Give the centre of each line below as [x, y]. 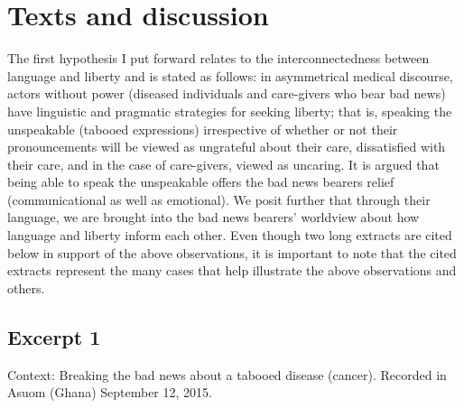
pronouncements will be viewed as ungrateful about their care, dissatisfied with [227, 147]
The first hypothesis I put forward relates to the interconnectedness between [218, 58]
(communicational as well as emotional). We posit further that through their [219, 199]
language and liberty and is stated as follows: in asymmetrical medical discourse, [230, 75]
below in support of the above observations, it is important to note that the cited [232, 252]
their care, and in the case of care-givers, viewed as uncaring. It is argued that [223, 164]
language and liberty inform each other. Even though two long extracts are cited [230, 235]
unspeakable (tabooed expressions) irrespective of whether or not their [203, 129]
